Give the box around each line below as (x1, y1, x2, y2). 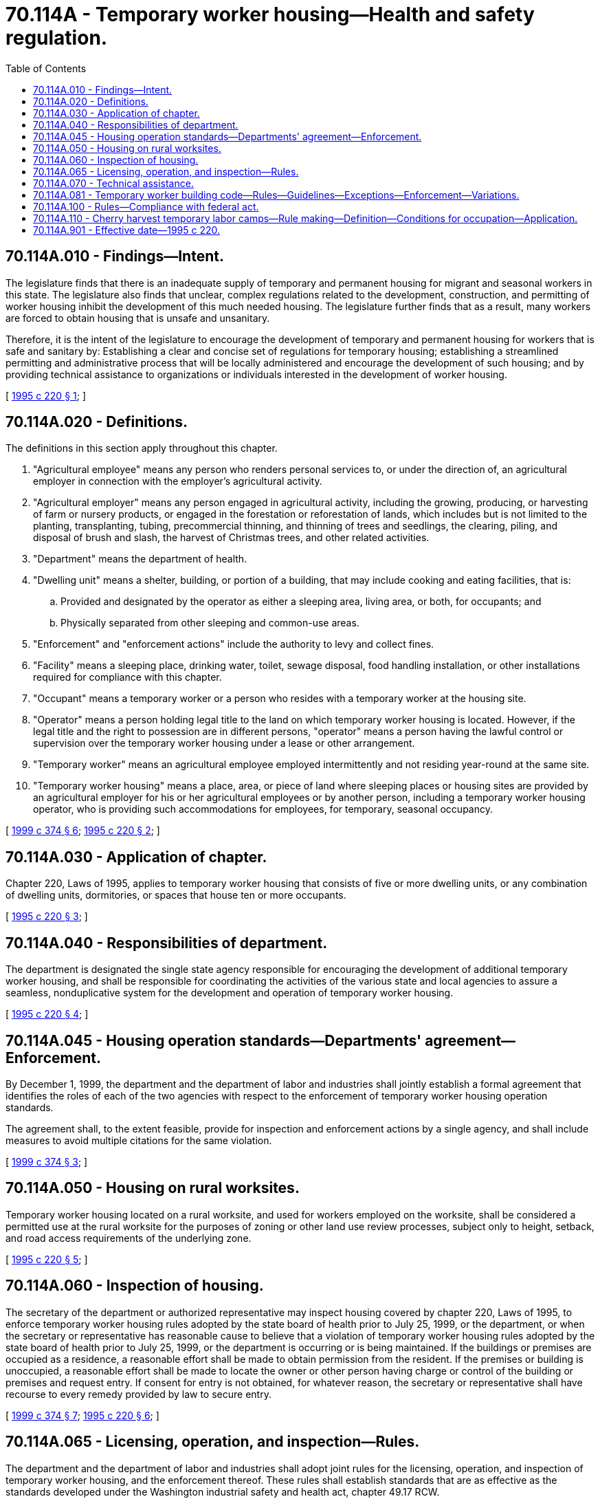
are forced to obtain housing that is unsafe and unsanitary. (5, 311, 270, 324)
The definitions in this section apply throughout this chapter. (5, 442, 278, 455)
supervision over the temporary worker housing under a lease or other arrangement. (33, 737, 415, 749)
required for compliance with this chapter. (33, 671, 222, 683)
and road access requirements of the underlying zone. (5, 1232, 252, 1244)
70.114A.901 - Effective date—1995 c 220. (33, 223, 221, 236)
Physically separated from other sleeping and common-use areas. (60, 617, 359, 629)
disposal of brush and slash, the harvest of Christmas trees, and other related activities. (33, 532, 430, 544)
